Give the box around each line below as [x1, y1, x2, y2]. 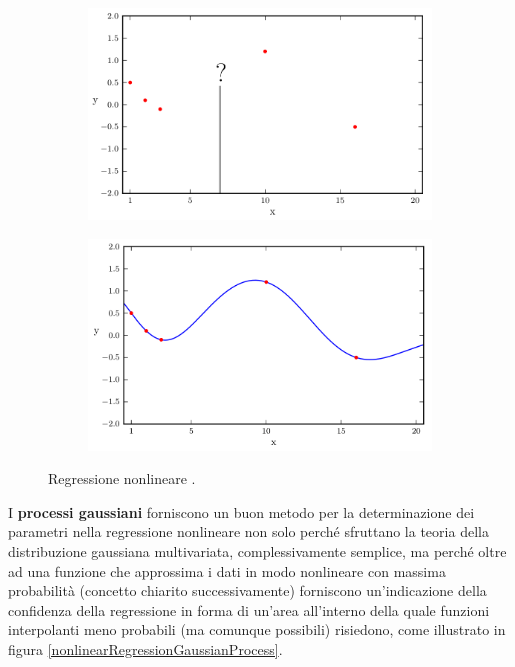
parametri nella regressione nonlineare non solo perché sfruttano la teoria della [8, 521, 489, 542]
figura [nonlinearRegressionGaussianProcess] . [8, 638, 283, 659]
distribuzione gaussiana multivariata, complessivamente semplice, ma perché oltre [8, 540, 507, 561]
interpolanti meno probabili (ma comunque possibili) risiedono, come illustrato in [8, 619, 506, 640]
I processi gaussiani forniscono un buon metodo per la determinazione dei [8, 501, 475, 522]
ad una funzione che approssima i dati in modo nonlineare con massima [8, 560, 446, 581]
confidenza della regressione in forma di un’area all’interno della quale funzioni [8, 599, 490, 620]
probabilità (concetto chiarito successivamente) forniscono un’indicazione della [8, 580, 487, 601]
